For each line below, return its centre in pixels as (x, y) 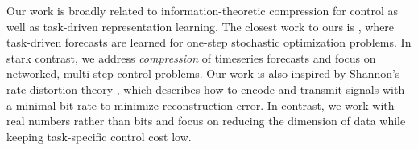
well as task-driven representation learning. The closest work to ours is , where (201, 26)
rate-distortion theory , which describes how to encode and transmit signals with (206, 89)
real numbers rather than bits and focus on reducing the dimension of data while (206, 121)
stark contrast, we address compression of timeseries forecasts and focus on (191, 57)
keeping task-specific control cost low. (99, 136)
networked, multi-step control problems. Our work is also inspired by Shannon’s (203, 73)
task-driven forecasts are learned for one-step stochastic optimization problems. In (209, 42)
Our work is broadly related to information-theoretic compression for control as (203, 10)
